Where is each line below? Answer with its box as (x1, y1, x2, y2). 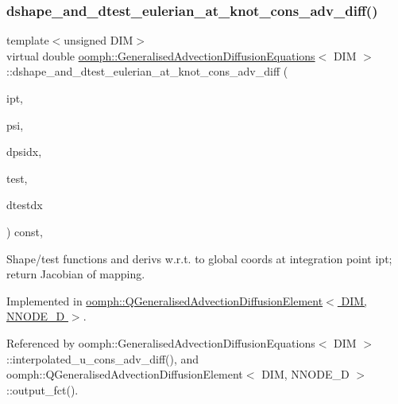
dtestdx (6, 196, 43, 213)
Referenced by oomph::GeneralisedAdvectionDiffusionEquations (6, 334, 315, 351)
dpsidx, (6, 143, 42, 160)
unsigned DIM (64, 32, 133, 49)
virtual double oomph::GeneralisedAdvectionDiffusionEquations (6, 47, 315, 64)
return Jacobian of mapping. (6, 266, 145, 282)
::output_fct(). (6, 381, 79, 398)
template (6, 32, 49, 49)
